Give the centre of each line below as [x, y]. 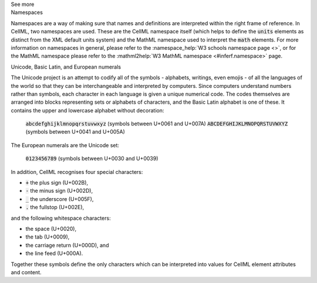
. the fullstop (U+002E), [55, 207]
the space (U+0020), [51, 229]
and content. [26, 272]
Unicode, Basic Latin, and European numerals [66, 67]
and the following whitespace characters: [61, 218]
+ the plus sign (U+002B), [57, 183]
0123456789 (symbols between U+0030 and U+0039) [92, 159]
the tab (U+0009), [48, 237]
